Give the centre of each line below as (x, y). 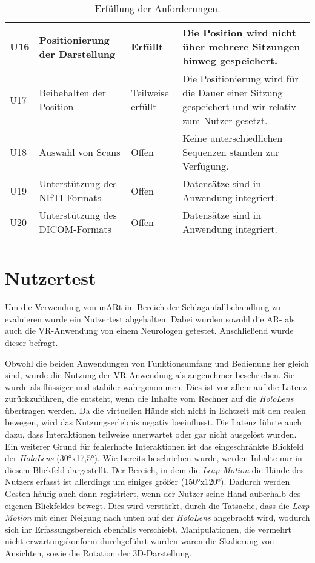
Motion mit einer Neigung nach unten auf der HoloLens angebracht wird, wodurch (157, 517)
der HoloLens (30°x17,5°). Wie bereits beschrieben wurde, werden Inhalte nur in (154, 458)
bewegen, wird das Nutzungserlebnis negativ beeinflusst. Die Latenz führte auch (154, 422)
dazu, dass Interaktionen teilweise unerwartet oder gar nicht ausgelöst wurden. (151, 434)
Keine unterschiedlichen (233, 138)
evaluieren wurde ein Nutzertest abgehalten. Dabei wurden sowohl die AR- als (150, 318)
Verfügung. (206, 166)
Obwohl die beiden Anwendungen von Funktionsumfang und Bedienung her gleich (157, 363)
